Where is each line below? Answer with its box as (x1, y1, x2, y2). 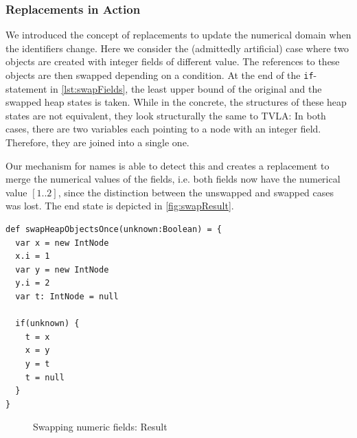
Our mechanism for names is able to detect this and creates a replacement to (5, 158, 330, 172)
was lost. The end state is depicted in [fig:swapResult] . (5, 198, 234, 213)
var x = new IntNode (15, 238, 109, 248)
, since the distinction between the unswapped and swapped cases (58, 185, 334, 199)
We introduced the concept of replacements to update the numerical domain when (5, 27, 352, 42)
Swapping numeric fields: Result (33, 419, 168, 434)
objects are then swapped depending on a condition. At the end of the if (5, 68, 314, 82)
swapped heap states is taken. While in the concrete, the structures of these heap (5, 95, 347, 109)
